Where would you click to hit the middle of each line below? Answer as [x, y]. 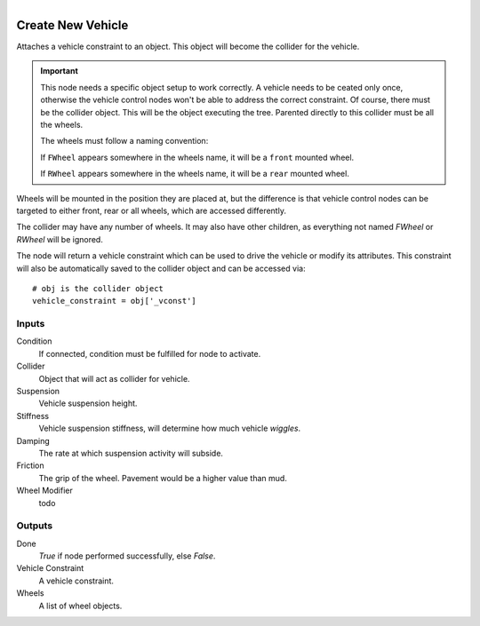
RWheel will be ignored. [60, 239]
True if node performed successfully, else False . [127, 556]
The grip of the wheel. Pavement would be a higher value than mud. [163, 478]
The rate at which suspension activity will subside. [131, 453]
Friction [30, 465]
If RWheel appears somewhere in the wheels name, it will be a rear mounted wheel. [195, 174]
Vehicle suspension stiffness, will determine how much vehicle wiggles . [170, 428]
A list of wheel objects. [80, 606]
